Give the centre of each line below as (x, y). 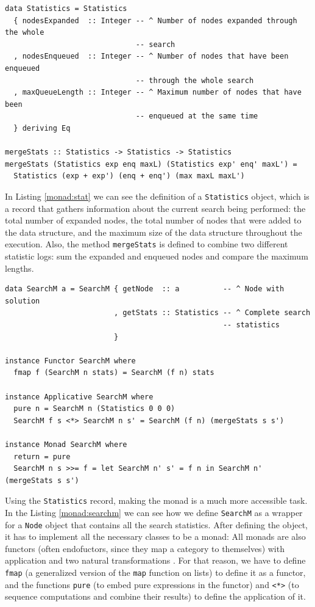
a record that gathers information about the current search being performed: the (155, 208)
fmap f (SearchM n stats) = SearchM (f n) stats (114, 373)
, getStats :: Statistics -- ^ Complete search (212, 313)
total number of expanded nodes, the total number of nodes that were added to (153, 220)
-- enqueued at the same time (197, 116)
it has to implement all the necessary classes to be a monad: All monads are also (155, 536)
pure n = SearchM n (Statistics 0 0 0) (94, 409)
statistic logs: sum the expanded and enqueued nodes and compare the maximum (157, 256)
